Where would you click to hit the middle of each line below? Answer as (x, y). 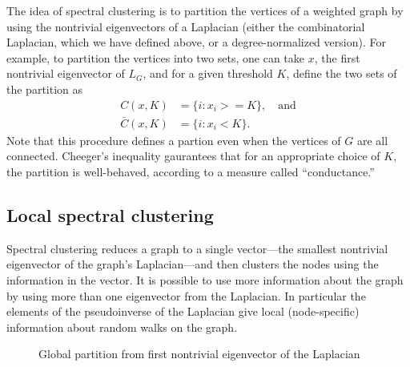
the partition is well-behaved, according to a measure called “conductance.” (191, 172)
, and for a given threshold (208, 73)
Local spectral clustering (110, 215)
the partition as (45, 89)
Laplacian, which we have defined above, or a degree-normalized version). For (196, 42)
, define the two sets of (342, 73)
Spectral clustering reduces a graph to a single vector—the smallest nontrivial (197, 248)
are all (372, 140)
